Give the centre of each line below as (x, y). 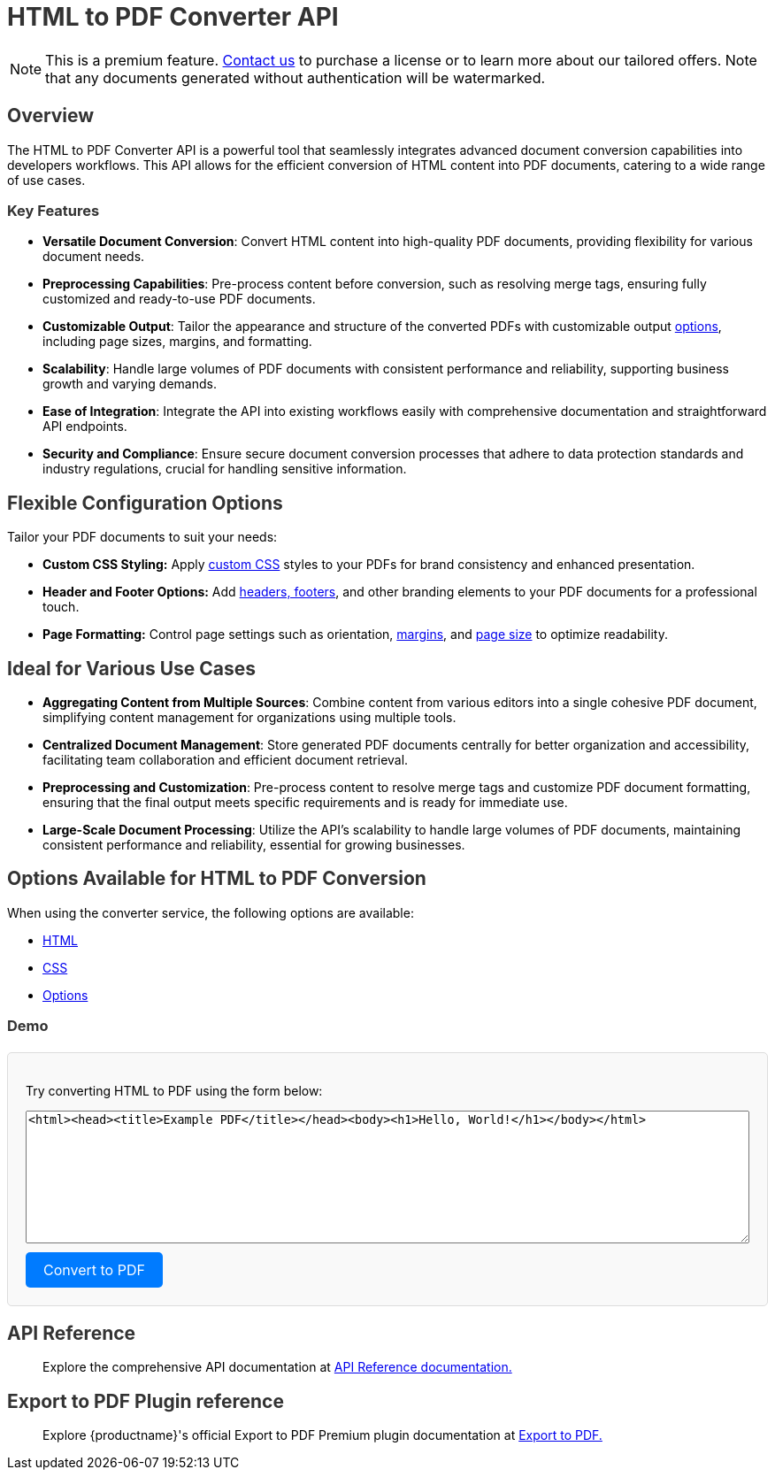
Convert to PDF (94, 1270)
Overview (51, 116)
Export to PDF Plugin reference (146, 1401)
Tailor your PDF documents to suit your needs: (142, 537)
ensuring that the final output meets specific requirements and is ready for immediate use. (305, 803)
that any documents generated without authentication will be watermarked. (295, 77)
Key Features (54, 210)
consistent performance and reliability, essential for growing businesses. (254, 845)
